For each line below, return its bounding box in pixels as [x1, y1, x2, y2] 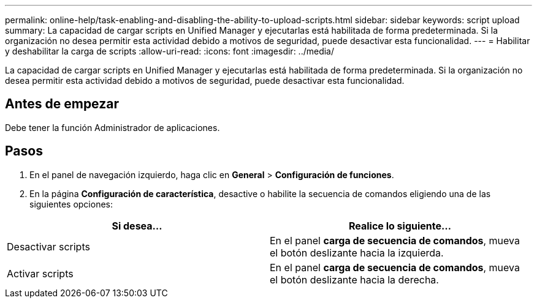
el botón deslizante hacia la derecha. [270, 273, 439, 286]
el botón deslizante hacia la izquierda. [270, 246, 444, 259]
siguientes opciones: [29, 198, 113, 209]
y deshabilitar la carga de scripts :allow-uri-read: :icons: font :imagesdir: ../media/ [5, 46, 335, 56]
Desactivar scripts [7, 240, 90, 253]
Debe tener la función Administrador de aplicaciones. [5, 122, 220, 133]
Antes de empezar [5, 96, 119, 112]
